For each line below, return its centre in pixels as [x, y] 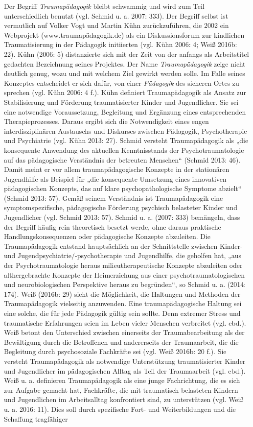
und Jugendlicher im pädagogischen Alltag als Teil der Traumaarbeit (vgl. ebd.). [125, 370]
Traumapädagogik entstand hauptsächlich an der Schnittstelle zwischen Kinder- [123, 246]
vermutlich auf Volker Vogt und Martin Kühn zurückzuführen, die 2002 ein [116, 25]
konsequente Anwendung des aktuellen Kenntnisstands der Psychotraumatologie [124, 150]
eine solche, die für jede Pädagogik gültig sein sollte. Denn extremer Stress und [122, 313]
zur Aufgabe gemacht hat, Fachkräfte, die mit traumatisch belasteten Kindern [121, 390]
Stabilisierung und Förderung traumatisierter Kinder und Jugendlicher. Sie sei [121, 102]
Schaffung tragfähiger [36, 418]
